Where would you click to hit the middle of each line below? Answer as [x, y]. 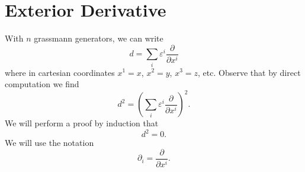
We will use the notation [49, 143]
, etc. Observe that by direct [249, 72]
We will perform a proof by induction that [82, 123]
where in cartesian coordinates [60, 72]
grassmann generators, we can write [99, 38]
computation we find [42, 84]
